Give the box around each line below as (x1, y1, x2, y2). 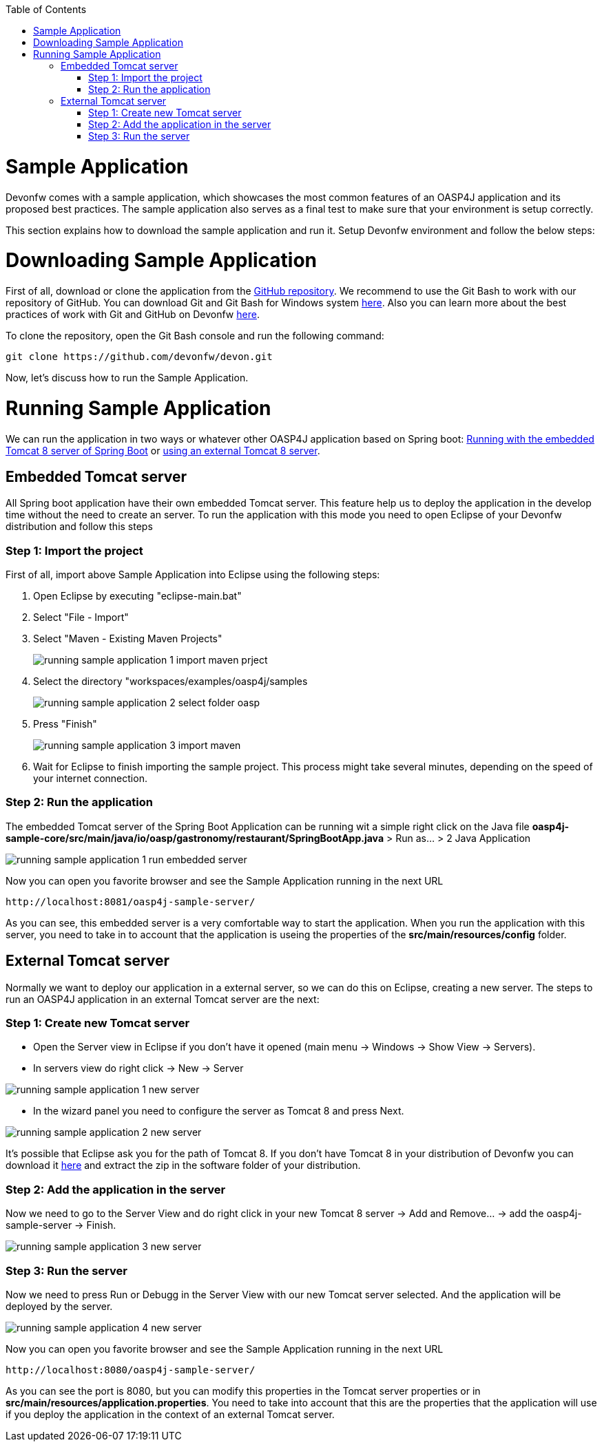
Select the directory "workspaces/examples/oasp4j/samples (33, 675, 308, 688)
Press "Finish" (33, 718, 97, 730)
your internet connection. (33, 772, 147, 785)
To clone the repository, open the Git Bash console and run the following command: (6, 330, 384, 341)
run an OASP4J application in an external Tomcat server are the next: (6, 993, 320, 1005)
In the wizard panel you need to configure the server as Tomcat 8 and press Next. (33, 1105, 404, 1117)
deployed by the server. (6, 1300, 113, 1312)
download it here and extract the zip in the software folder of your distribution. (6, 1159, 361, 1172)
